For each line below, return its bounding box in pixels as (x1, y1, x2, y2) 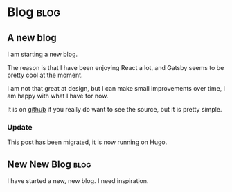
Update (7, 122, 33, 132)
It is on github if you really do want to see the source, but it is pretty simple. (7, 105, 222, 113)
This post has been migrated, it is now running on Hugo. (7, 138, 168, 146)
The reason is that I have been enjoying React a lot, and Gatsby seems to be (7, 64, 224, 71)
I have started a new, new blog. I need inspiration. (7, 177, 149, 185)
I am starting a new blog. (7, 50, 78, 58)
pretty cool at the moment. (7, 71, 83, 79)
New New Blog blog (7, 158, 91, 170)
